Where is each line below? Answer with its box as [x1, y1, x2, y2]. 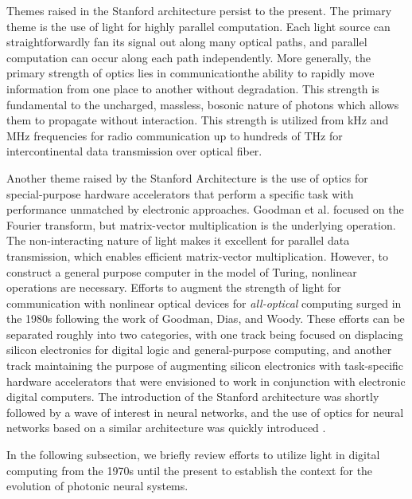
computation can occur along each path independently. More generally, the [6, 49, 371, 65]
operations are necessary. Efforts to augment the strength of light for [6, 279, 341, 296]
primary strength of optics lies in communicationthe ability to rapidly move [6, 65, 375, 81]
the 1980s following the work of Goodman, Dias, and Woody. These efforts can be [6, 310, 405, 327]
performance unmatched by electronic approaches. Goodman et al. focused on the [6, 201, 404, 218]
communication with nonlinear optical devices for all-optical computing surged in [6, 294, 402, 311]
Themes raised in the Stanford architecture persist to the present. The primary [6, 2, 392, 18]
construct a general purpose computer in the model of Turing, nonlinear [6, 263, 357, 280]
